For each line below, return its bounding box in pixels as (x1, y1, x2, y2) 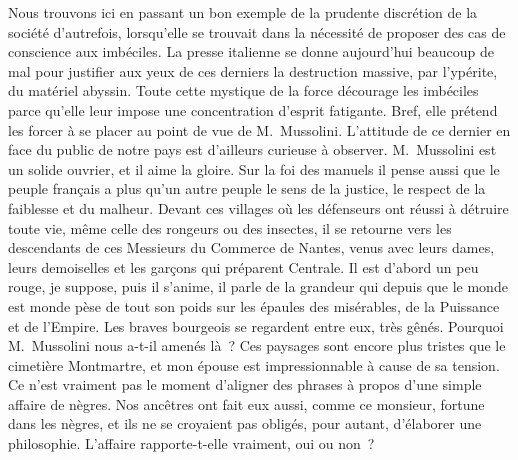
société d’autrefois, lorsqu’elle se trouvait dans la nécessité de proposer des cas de (8, 21, 506, 42)
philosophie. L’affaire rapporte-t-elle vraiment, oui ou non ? (8, 433, 375, 454)
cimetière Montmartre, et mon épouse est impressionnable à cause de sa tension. (8, 354, 500, 375)
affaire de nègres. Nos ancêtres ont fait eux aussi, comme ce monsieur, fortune (8, 393, 485, 414)
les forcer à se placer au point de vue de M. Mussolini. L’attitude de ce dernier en (8, 119, 511, 140)
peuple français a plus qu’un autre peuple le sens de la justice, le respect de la (8, 178, 486, 199)
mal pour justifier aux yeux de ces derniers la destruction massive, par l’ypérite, (8, 60, 498, 81)
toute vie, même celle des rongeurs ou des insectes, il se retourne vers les (8, 217, 452, 238)
